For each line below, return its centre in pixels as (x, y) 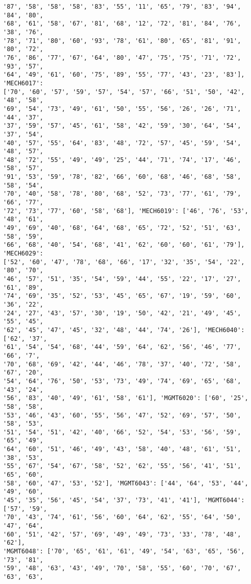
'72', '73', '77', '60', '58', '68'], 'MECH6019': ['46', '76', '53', (126, 211)
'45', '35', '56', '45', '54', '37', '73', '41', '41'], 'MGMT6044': (124, 500)
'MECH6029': (23, 254)
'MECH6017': (23, 83)
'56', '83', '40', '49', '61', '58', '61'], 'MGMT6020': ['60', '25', (126, 398)
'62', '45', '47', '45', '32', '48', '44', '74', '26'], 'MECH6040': (124, 330)
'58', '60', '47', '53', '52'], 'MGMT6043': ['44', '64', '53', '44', (126, 483)
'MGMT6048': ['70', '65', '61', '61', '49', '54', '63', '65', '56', (124, 551)
